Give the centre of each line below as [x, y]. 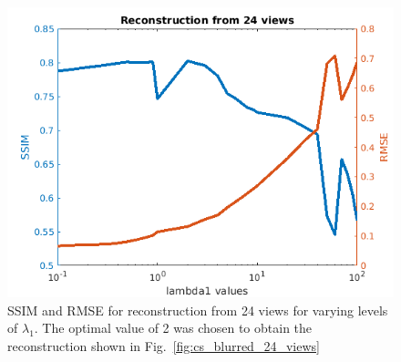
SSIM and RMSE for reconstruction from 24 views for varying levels [198, 310]
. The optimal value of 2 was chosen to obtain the [173, 328]
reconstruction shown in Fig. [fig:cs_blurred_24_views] [164, 345]
